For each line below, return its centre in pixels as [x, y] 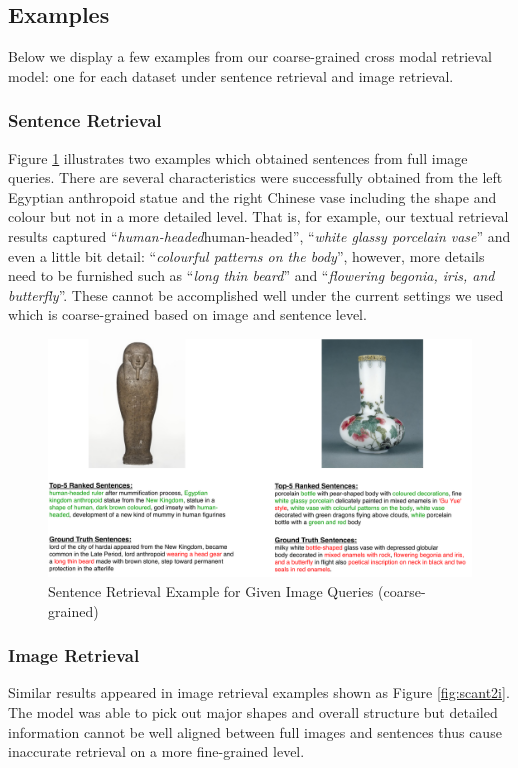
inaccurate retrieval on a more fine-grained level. [156, 751]
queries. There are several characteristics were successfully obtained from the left [255, 177]
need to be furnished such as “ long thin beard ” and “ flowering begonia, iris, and [251, 275]
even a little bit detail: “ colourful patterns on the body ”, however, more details [246, 255]
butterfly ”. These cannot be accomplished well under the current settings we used [256, 294]
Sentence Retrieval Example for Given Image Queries [211, 591]
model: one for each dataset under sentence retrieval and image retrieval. [231, 75]
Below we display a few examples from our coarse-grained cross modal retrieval [250, 56]
